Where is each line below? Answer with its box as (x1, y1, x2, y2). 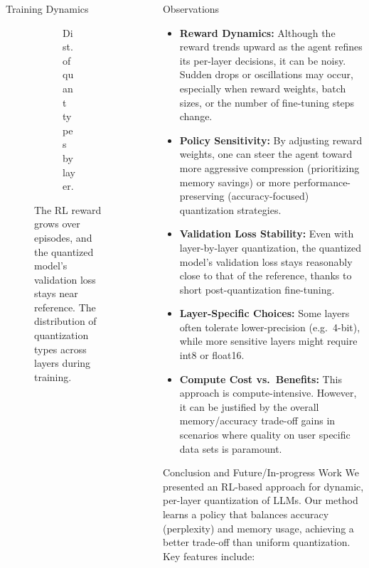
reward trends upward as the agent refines (179, 39, 363, 54)
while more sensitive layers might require (179, 333, 358, 348)
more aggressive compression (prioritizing (179, 160, 360, 175)
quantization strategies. (179, 202, 282, 217)
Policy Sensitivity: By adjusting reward (179, 132, 363, 147)
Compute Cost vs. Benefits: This (179, 371, 342, 386)
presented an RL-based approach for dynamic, (162, 478, 364, 493)
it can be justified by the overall (179, 399, 319, 414)
